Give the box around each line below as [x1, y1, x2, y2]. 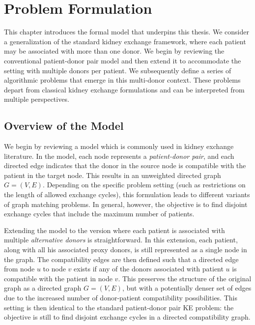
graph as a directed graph [4, 283, 82, 293]
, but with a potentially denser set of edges [122, 283, 252, 293]
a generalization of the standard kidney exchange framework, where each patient [4, 36, 246, 46]
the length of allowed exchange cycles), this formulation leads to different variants [4, 189, 250, 200]
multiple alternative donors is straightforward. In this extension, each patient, [4, 235, 238, 245]
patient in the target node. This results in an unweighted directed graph [4, 170, 221, 180]
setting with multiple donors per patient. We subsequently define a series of [4, 65, 231, 75]
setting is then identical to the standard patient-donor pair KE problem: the [4, 302, 234, 312]
